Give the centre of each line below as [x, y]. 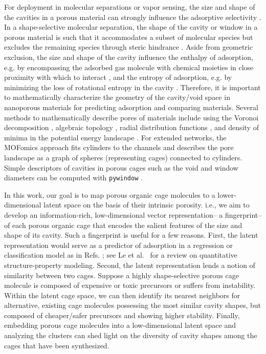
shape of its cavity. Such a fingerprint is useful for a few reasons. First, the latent [131, 235]
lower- [227, 194]
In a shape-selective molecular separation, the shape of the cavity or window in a [131, 27]
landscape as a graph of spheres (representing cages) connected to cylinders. [123, 157]
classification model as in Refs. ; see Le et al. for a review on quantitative [121, 255]
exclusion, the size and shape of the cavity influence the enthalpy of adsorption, [129, 57]
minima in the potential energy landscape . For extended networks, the [115, 137]
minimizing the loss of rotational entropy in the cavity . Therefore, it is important [132, 87]
